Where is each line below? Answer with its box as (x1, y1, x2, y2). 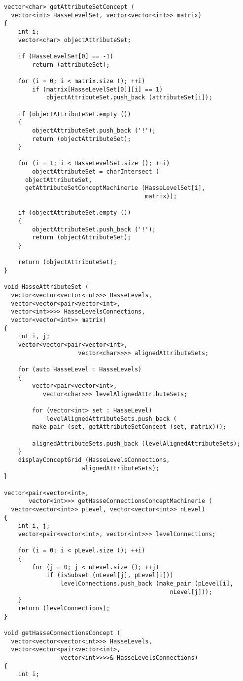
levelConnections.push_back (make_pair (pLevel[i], (60, 580, 234, 587)
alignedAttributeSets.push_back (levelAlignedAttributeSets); (32, 440, 241, 447)
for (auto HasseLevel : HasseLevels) (18, 365, 142, 373)
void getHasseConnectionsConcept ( (4, 629, 121, 636)
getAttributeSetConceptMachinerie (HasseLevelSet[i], (25, 184, 206, 192)
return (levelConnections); (18, 604, 110, 612)
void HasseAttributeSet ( (4, 283, 89, 291)
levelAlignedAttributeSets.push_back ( (46, 415, 177, 422)
